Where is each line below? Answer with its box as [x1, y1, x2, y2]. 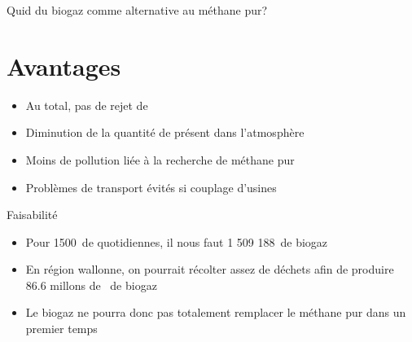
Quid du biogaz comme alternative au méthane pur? [7, 2, 268, 18]
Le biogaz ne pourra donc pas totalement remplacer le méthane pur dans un [25, 304, 406, 321]
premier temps [25, 320, 98, 337]
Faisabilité [7, 206, 58, 223]
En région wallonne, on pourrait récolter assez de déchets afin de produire [25, 261, 394, 278]
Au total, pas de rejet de [25, 96, 148, 113]
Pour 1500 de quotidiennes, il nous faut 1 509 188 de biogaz [25, 233, 328, 250]
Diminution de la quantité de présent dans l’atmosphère [25, 124, 305, 141]
